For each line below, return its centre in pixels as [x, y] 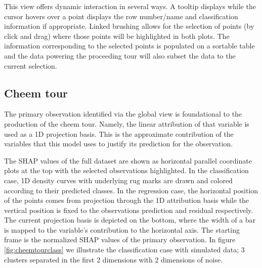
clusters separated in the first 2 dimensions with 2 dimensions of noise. [114, 259]
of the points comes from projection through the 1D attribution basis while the [127, 200]
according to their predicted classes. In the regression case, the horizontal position [131, 190]
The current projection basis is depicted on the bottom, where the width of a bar [130, 220]
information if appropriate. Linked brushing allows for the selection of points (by [129, 26]
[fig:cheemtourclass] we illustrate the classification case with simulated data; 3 [124, 250]
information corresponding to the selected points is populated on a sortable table [129, 46]
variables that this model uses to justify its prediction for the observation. [119, 144]
